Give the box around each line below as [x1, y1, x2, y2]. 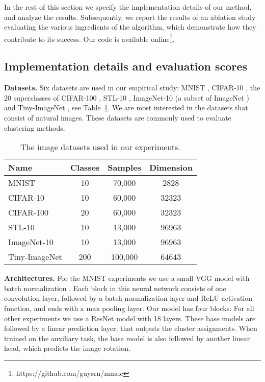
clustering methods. [4, 122, 65, 133]
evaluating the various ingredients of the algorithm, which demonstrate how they [4, 21, 256, 32]
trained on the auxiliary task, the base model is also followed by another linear [4, 332, 250, 343]
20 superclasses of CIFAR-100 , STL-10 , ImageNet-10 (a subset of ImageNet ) [4, 92, 249, 103]
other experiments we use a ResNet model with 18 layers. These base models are [4, 313, 256, 323]
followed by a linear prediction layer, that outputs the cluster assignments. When [4, 323, 257, 333]
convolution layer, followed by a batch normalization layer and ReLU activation [4, 293, 253, 303]
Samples [108, 161, 141, 174]
